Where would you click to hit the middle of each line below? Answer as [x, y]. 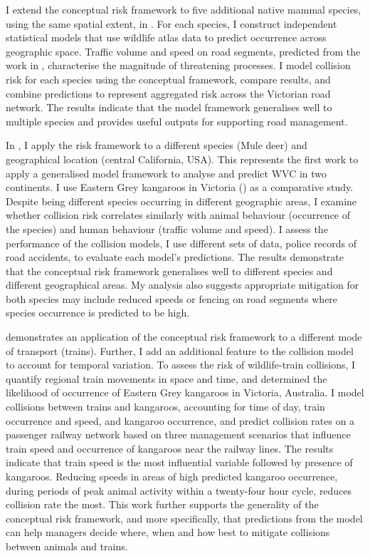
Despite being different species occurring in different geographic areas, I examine [181, 201]
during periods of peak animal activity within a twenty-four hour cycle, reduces [179, 490]
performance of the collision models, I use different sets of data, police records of [181, 243]
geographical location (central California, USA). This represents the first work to [182, 159]
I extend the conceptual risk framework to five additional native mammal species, [184, 9]
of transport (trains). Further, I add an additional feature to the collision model [180, 350]
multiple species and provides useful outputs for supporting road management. [177, 121]
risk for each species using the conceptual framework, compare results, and [168, 79]
